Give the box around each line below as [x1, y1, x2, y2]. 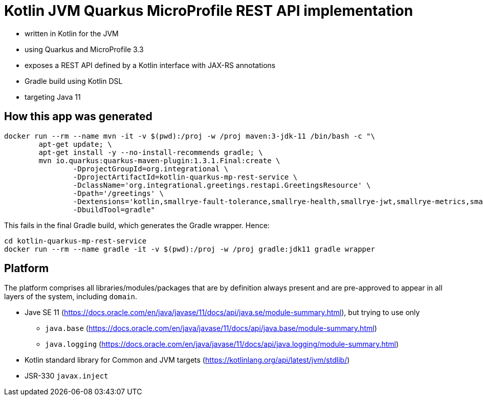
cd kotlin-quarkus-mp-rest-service [4, 236, 147, 245]
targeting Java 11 [25, 92, 81, 101]
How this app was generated [4, 110, 152, 123]
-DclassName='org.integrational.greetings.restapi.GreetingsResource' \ [73, 181, 371, 189]
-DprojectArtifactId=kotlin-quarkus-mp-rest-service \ [73, 172, 298, 181]
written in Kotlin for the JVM [25, 29, 119, 38]
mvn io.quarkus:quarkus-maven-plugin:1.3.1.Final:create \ [38, 156, 280, 165]
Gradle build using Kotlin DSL [25, 76, 123, 85]
